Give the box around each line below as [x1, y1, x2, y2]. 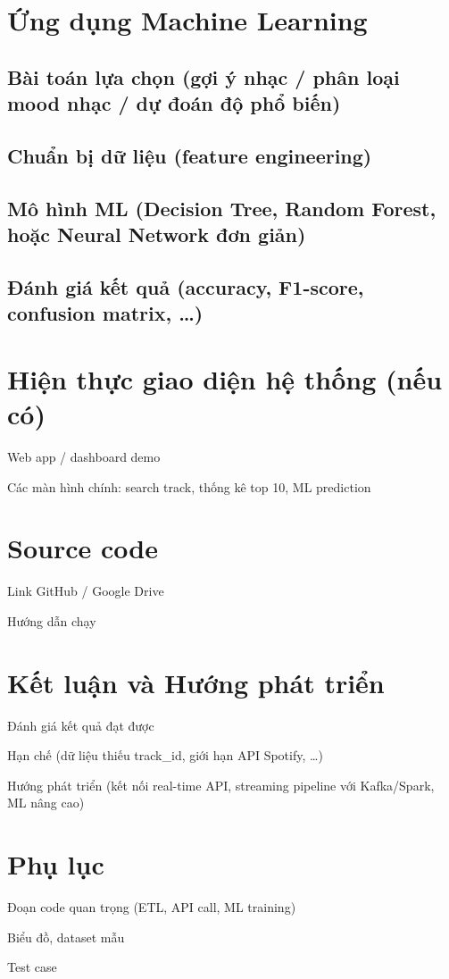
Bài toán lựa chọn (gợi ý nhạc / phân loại [7, 63, 400, 90]
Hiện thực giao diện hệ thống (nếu [7, 360, 443, 397]
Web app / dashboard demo [7, 447, 161, 465]
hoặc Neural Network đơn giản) [7, 221, 306, 248]
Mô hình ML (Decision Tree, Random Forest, [7, 194, 437, 222]
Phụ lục [7, 846, 104, 883]
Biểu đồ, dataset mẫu [7, 927, 125, 946]
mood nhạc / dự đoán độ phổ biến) [7, 89, 341, 117]
